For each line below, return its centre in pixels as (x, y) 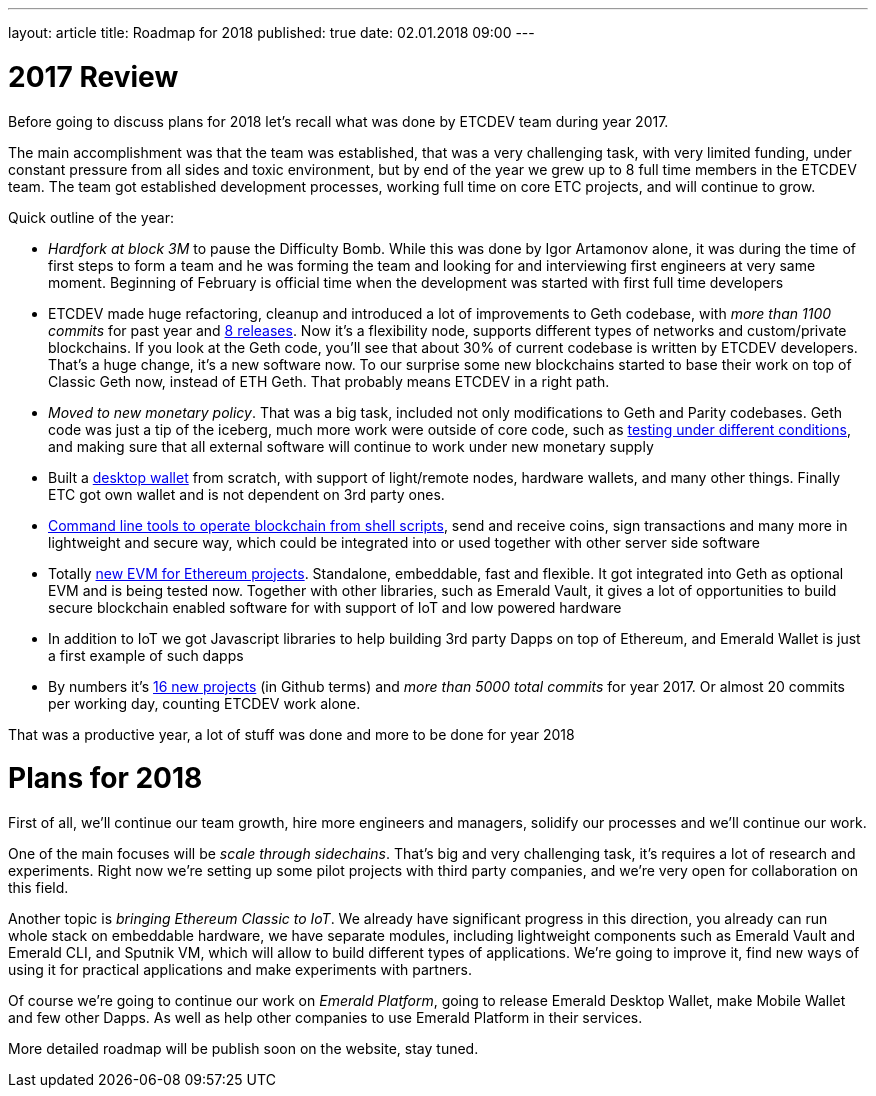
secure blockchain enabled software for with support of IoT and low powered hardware (335, 607)
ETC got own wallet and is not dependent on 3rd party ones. (246, 494)
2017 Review (93, 76)
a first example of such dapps (146, 655)
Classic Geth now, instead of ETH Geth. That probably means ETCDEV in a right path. (329, 381)
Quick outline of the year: (91, 217)
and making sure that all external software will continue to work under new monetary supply (351, 446)
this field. (38, 887)
